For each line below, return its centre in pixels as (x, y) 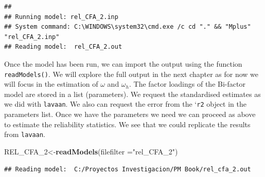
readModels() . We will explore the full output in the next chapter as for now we (131, 74)
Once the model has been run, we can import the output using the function (123, 63)
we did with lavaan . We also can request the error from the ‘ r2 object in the (126, 104)
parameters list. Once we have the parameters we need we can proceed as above (130, 114)
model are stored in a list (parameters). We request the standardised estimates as (132, 94)
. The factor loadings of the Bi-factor (187, 84)
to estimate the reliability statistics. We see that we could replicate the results (127, 124)
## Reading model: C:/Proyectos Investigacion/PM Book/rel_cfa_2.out (128, 169)
